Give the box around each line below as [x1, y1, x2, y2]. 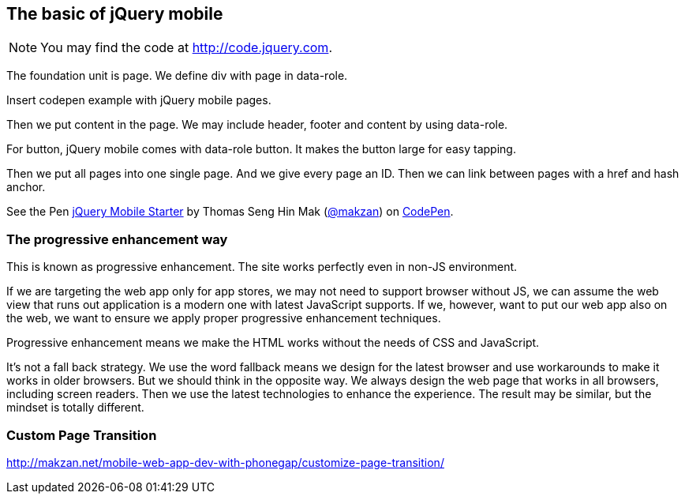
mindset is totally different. [6, 400, 144, 415]
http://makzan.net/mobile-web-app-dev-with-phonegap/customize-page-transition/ [6, 455, 444, 469]
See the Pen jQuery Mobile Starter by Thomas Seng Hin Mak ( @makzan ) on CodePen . [6, 205, 454, 219]
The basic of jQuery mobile [6, 4, 223, 24]
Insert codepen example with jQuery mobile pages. [6, 93, 271, 107]
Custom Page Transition [6, 427, 157, 443]
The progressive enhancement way [6, 231, 228, 247]
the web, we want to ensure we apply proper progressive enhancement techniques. [6, 311, 441, 325]
